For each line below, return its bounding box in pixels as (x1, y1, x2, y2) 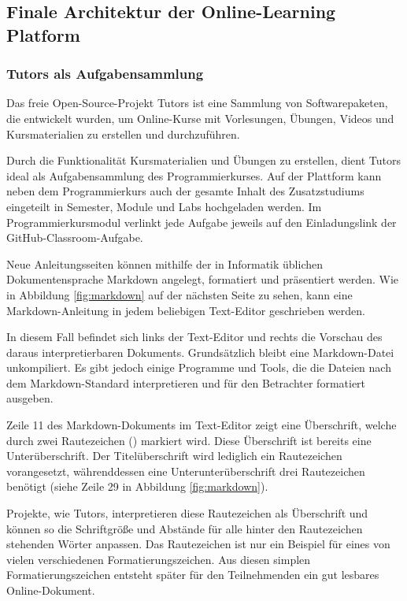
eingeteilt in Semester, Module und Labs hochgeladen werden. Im (6, 198, 322, 214)
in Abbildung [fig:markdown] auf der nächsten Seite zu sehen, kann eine (6, 286, 353, 302)
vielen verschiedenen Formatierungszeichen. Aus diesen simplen (6, 551, 311, 567)
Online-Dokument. (6, 582, 95, 599)
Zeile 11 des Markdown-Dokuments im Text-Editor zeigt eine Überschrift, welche (6, 417, 397, 433)
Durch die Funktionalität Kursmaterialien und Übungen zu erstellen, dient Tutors (6, 152, 401, 169)
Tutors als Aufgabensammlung (6, 64, 204, 83)
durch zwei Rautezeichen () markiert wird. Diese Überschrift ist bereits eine (6, 432, 372, 448)
